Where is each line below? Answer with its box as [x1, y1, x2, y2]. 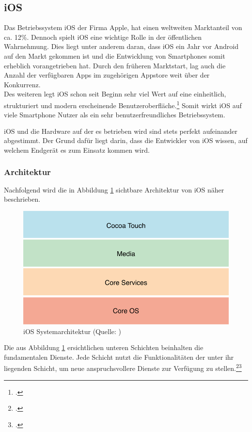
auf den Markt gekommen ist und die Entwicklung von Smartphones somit [4, 50, 225, 61]
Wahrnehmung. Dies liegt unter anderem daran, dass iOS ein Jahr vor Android [4, 41, 238, 51]
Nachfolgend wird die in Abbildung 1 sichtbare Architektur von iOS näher [4, 184, 224, 194]
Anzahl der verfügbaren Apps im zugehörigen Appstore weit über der [4, 70, 210, 80]
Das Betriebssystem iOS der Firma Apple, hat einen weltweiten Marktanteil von [4, 22, 242, 32]
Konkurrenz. [4, 79, 41, 89]
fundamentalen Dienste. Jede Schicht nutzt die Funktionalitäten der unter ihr [4, 352, 234, 362]
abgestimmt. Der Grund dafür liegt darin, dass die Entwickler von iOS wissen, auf [4, 135, 248, 145]
